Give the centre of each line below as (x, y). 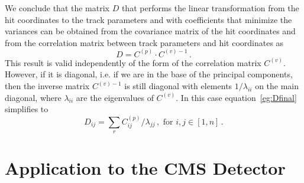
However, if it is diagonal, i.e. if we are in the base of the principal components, (149, 74)
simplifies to (27, 109)
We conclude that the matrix (57, 8)
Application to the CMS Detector (145, 168)
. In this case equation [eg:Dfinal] (236, 97)
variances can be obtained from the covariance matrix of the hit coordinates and (150, 31)
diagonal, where (33, 97)
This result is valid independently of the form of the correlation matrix (133, 62)
